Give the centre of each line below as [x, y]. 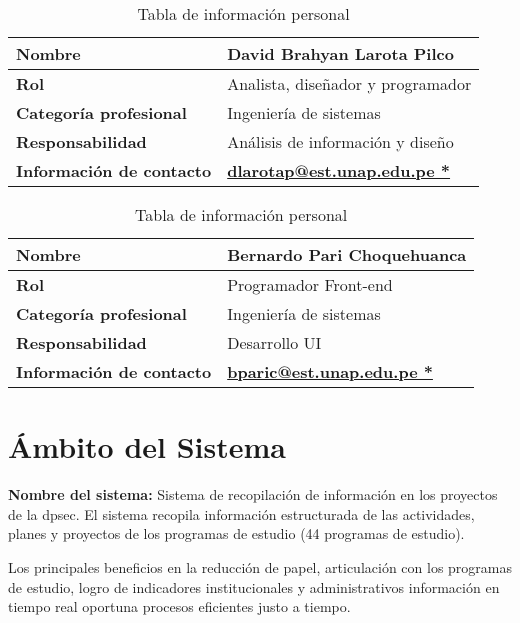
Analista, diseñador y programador [349, 83]
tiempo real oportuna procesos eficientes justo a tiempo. [179, 606]
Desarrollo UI [274, 342]
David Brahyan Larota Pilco [340, 53]
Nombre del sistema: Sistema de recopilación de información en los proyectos [253, 494]
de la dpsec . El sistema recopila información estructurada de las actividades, [241, 513]
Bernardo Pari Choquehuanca [347, 254]
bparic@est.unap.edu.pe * [330, 371]
